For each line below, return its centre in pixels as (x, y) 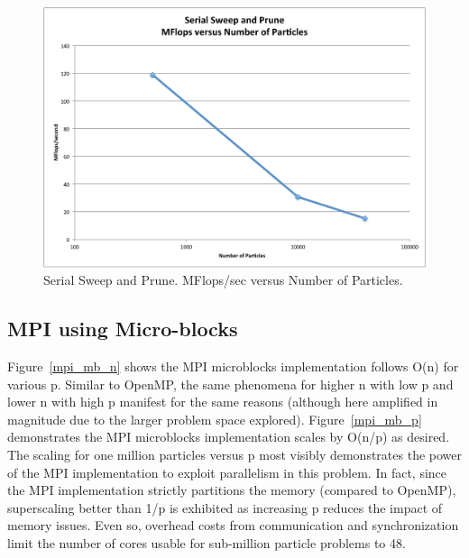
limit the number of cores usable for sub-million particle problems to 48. (207, 542)
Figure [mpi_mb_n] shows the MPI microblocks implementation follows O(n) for (233, 366)
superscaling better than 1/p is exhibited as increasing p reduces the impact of (225, 507)
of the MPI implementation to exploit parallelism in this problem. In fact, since (227, 472)
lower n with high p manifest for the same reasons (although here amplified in (223, 402)
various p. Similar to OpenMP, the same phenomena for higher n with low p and (230, 384)
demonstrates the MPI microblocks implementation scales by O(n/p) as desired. (229, 437)
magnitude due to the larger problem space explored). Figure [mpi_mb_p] (215, 419)
